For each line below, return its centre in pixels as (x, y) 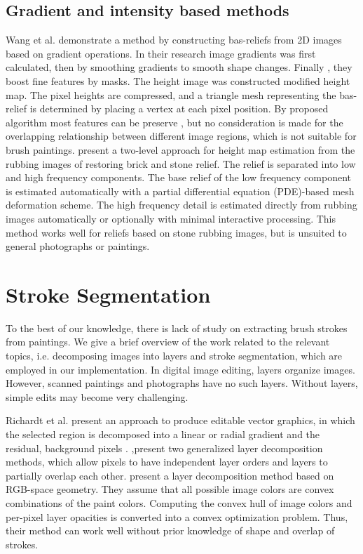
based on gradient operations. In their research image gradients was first (161, 53)
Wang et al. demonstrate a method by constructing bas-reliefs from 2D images (174, 40)
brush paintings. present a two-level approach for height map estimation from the (180, 149)
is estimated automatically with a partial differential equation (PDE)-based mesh (180, 191)
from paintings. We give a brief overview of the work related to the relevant (168, 342)
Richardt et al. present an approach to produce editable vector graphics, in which (180, 420)
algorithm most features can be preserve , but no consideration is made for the (174, 122)
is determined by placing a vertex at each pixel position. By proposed (179, 108)
